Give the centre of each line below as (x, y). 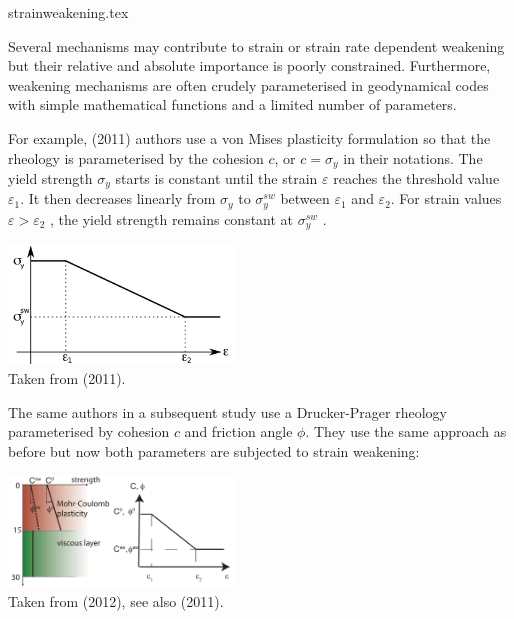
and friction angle (238, 431)
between (305, 198)
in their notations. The (413, 157)
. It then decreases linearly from (118, 198)
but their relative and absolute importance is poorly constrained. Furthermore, (249, 65)
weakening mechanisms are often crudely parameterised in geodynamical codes (248, 84)
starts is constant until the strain (216, 178)
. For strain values (446, 198)
